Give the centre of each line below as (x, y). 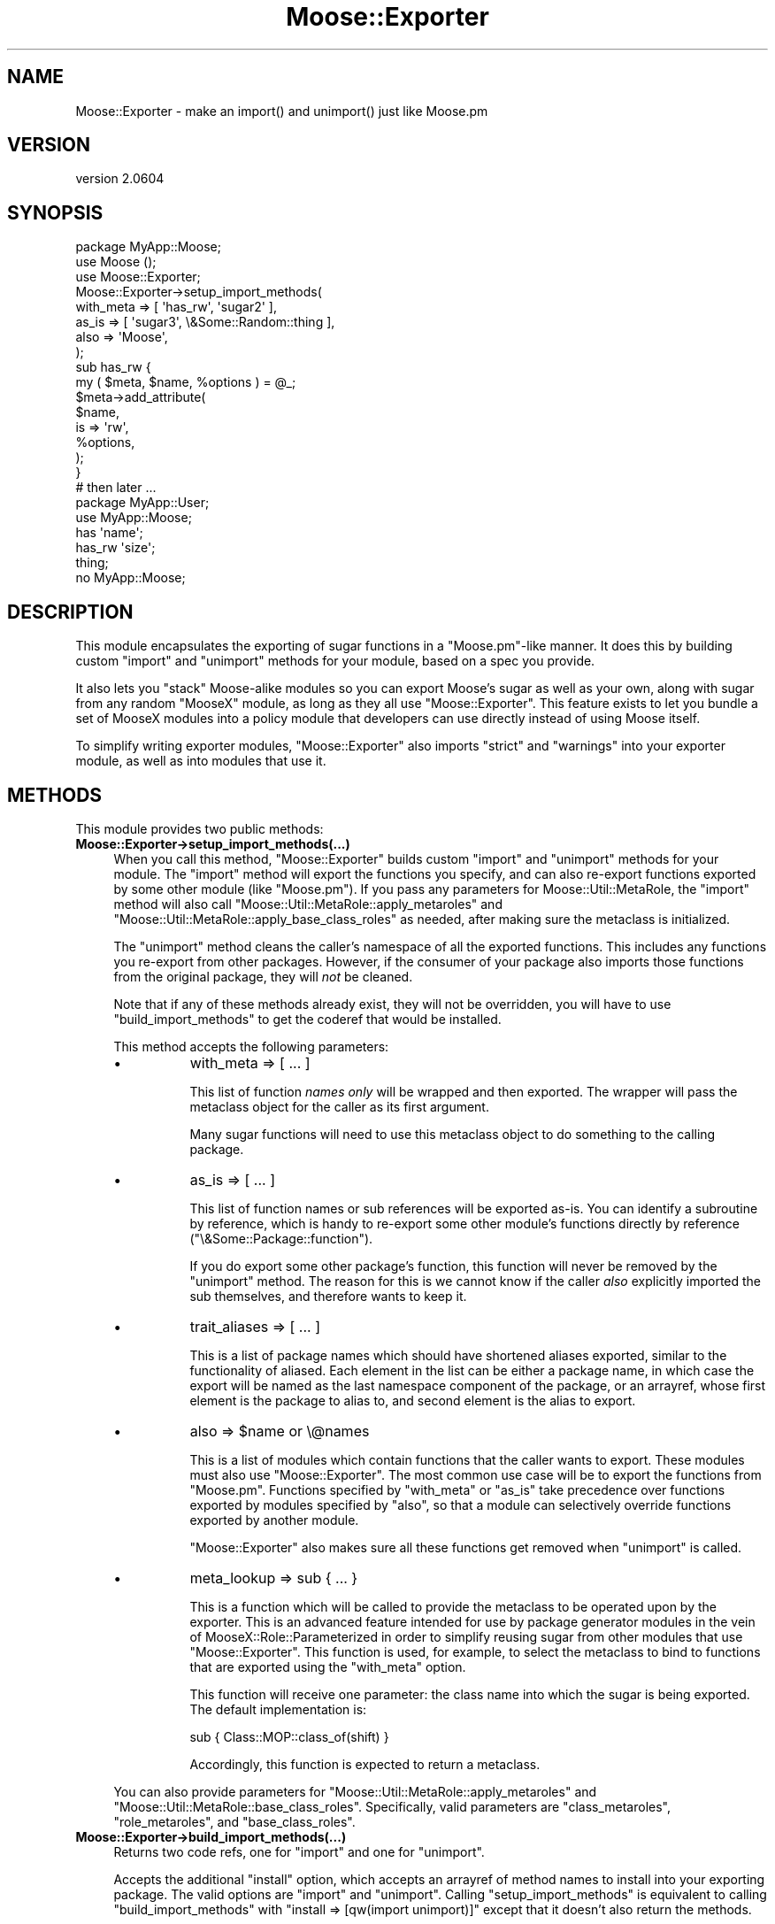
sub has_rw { (113, 367)
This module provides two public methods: (200, 828)
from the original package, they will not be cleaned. (263, 976)
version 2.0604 (120, 179)
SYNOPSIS (55, 212)
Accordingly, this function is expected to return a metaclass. (365, 1764)
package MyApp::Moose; (148, 247)
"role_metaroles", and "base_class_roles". (234, 1821)
